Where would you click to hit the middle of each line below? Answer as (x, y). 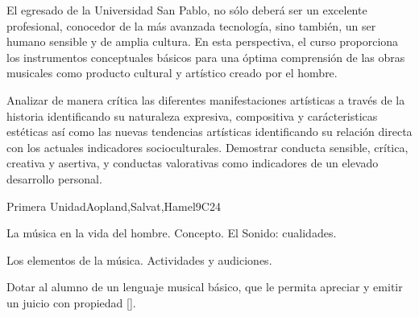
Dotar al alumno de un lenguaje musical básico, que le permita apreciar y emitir (205, 287)
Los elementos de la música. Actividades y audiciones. (139, 259)
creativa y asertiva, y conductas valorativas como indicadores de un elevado (193, 163)
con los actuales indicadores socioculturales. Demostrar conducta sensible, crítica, (207, 147)
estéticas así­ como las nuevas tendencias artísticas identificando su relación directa (209, 132)
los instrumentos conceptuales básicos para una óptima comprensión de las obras (206, 57)
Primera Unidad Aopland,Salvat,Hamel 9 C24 (114, 206)
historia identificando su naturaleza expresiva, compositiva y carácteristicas (192, 115)
